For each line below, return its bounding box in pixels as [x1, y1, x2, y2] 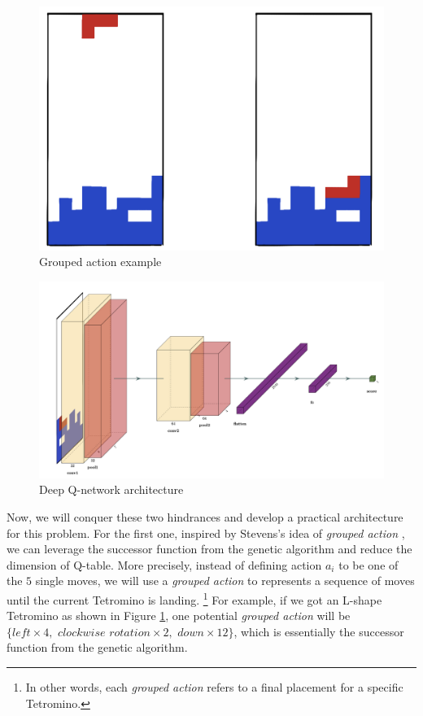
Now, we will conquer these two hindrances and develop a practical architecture [7, 508, 403, 525]
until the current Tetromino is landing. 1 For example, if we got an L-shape [7, 588, 382, 608]
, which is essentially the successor [233, 622, 404, 640]
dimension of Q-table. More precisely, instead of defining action [7, 556, 322, 573]
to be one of [338, 556, 399, 573]
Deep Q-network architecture [39, 481, 184, 498]
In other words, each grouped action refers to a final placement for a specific [25, 678, 403, 695]
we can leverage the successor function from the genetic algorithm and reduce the [7, 540, 412, 557]
